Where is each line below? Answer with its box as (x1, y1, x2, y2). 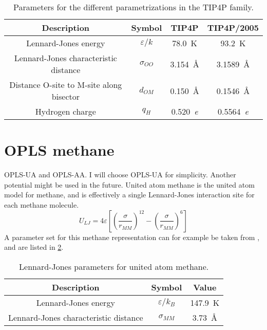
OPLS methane (4, 139, 115, 160)
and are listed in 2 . (4, 242, 64, 252)
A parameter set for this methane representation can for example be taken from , (4, 231, 260, 242)
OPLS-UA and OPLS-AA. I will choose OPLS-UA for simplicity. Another (4, 169, 236, 180)
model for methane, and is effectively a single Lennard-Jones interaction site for (4, 189, 255, 200)
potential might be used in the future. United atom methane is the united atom (4, 179, 255, 190)
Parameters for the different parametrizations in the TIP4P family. (13, 1, 254, 13)
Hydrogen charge (35, 105, 96, 117)
